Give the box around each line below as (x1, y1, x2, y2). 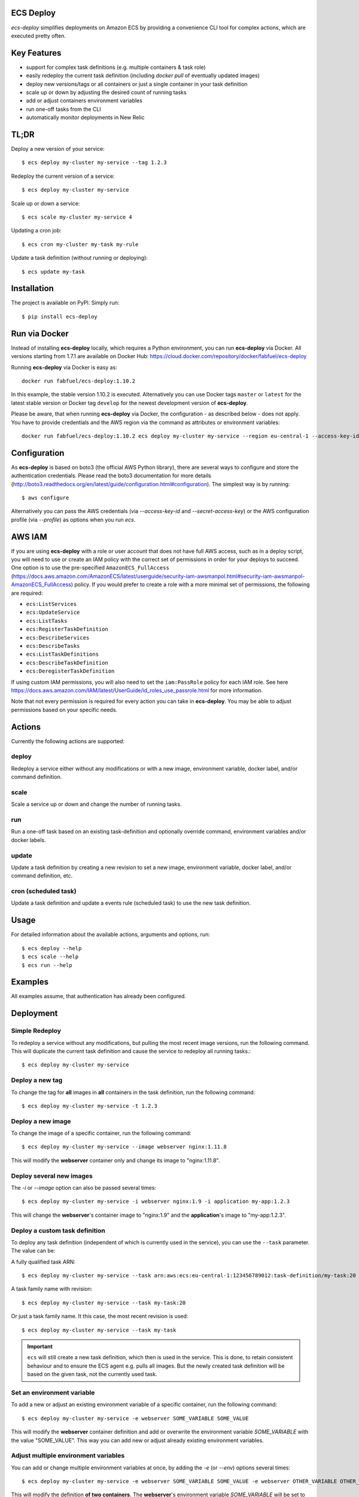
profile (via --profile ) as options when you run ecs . (11, 516, 136, 523)
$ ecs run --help (22, 962, 72, 968)
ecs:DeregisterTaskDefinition (26, 668, 115, 675)
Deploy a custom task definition (11, 1226, 106, 1235)
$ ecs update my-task (22, 268, 85, 275)
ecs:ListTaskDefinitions (26, 651, 99, 658)
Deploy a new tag (11, 1076, 63, 1084)
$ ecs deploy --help (22, 945, 82, 951)
